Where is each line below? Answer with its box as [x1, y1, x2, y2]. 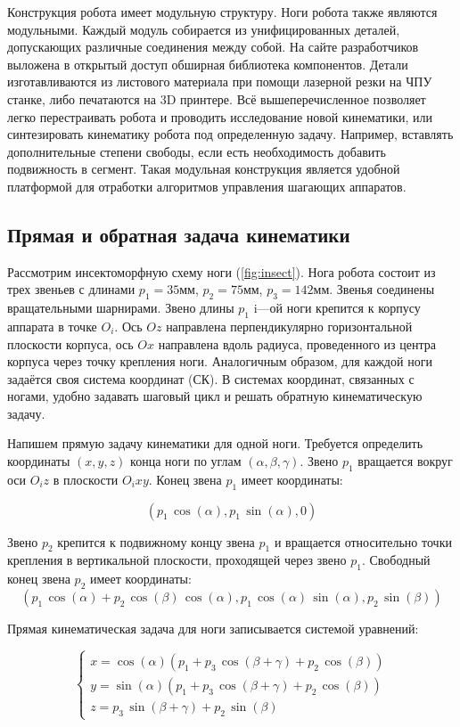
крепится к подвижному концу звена [57, 532, 255, 551]
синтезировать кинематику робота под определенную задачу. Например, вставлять [7, 125, 454, 143]
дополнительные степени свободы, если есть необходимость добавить [7, 142, 386, 160]
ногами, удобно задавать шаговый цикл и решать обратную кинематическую [7, 387, 423, 405]
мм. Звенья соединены [313, 280, 435, 298]
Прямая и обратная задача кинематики [7, 220, 350, 248]
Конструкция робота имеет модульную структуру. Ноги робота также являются [7, 3, 438, 20]
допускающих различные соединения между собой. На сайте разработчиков [7, 37, 419, 56]
